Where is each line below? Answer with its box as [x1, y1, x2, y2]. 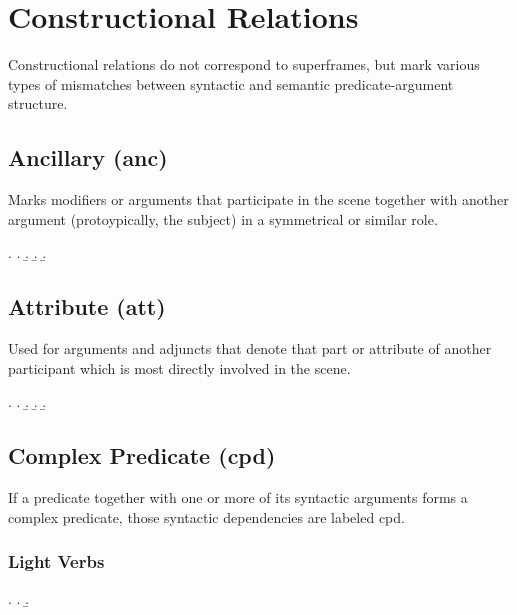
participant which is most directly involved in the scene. [8, 357, 351, 378]
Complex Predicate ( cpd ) [8, 440, 276, 471]
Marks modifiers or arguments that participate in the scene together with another [8, 189, 509, 210]
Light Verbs [8, 549, 105, 574]
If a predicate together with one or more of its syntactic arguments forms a [8, 487, 468, 508]
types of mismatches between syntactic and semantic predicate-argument [8, 73, 454, 94]
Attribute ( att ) [8, 291, 166, 322]
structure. [8, 93, 68, 114]
